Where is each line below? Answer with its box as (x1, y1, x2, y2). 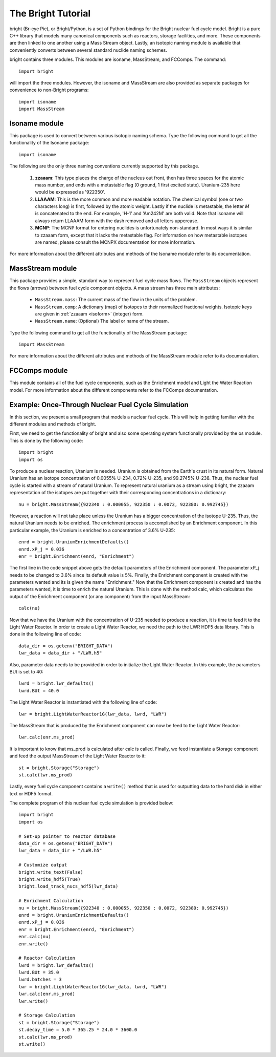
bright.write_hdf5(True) (18, 876, 81, 882)
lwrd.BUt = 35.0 (18, 969, 59, 976)
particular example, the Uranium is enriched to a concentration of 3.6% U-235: (9, 527, 175, 533)
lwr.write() (18, 998, 49, 1004)
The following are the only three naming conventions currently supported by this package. (9, 163, 199, 169)
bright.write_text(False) (18, 869, 84, 875)
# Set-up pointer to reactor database (18, 833, 116, 839)
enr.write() (18, 941, 49, 947)
